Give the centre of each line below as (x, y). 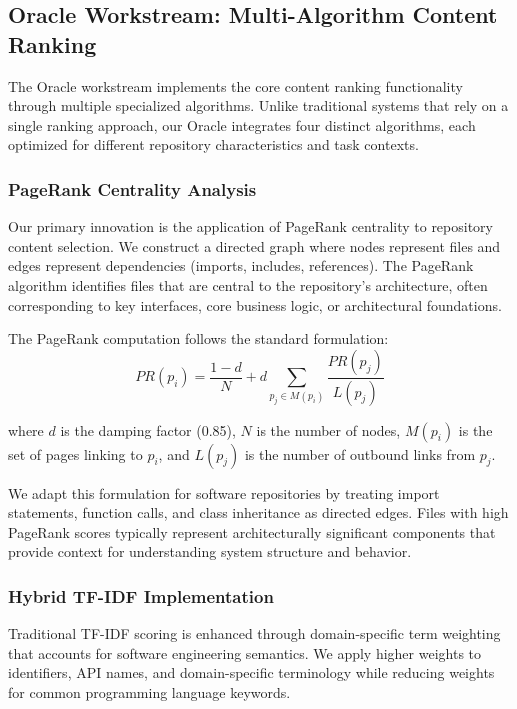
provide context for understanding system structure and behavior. (210, 551)
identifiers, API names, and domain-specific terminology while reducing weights (251, 672)
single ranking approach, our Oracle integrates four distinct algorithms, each (242, 124)
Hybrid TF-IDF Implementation (141, 595)
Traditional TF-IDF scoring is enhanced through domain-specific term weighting (254, 633)
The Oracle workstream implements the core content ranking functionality (235, 85)
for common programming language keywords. (149, 692)
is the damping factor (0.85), (148, 429)
